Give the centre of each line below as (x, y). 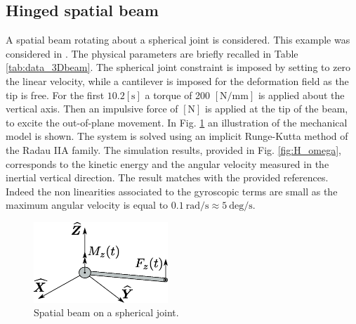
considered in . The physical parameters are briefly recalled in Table (152, 53)
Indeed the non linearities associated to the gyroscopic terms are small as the (172, 191)
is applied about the (301, 95)
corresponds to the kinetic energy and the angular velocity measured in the (167, 163)
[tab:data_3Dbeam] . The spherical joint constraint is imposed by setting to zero (178, 67)
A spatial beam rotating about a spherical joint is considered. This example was (178, 40)
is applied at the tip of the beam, (277, 109)
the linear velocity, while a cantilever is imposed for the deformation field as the (177, 80)
